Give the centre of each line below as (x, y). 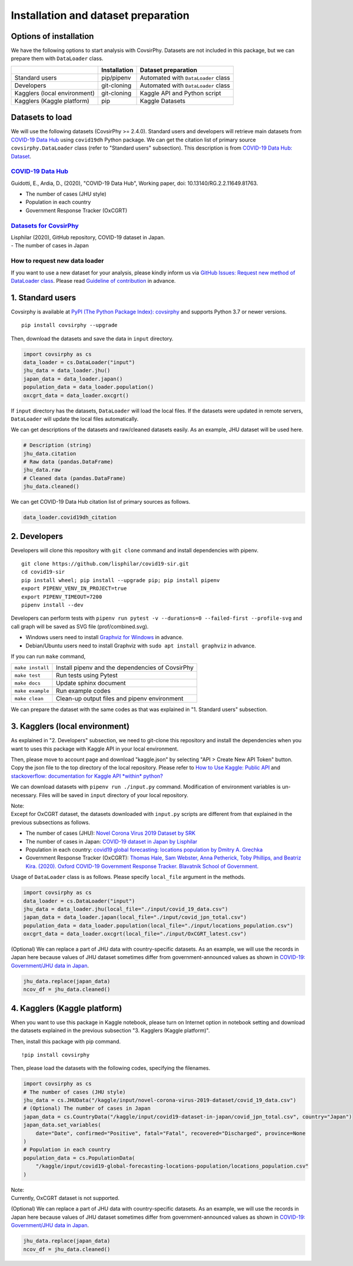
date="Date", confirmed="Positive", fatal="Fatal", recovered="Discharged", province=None (171, 1133)
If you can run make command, (48, 656)
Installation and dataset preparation (100, 15)
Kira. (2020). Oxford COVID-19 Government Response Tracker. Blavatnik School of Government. (142, 866)
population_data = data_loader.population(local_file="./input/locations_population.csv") (158, 925)
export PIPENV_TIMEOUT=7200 (62, 597)
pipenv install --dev (52, 605)
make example (32, 691)
